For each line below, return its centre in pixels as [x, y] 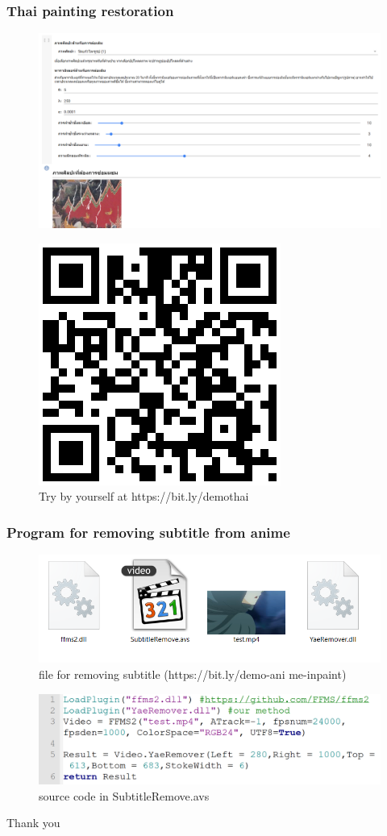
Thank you [33, 823]
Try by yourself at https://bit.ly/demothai [144, 496]
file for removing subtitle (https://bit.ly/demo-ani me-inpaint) [193, 674]
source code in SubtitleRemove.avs [124, 795]
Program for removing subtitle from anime [148, 532]
